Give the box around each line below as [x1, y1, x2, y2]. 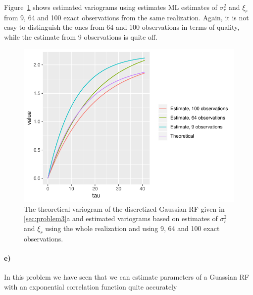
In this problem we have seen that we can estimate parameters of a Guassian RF [4, 271, 249, 282]
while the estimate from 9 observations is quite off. [4, 31, 157, 42]
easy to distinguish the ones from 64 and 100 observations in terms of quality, [4, 22, 240, 32]
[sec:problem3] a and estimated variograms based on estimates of [24, 213, 218, 224]
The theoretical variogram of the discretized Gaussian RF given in [24, 203, 225, 214]
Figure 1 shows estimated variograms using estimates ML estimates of [4, 2, 217, 12]
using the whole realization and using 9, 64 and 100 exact [45, 223, 220, 233]
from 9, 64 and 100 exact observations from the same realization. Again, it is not [4, 12, 249, 22]
